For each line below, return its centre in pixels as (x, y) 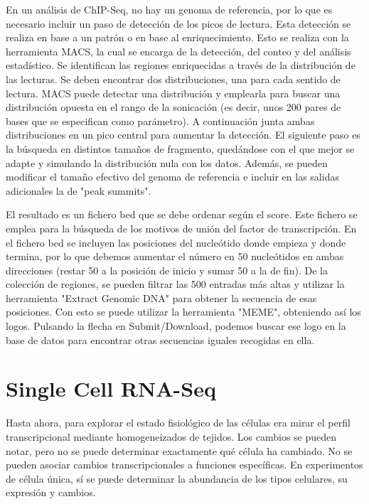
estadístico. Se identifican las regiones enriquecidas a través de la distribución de (181, 65)
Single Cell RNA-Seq (111, 388)
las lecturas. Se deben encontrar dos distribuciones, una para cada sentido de (173, 79)
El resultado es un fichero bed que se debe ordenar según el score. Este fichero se (182, 214)
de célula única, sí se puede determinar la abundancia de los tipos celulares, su (177, 478)
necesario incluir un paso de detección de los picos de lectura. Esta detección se (178, 23)
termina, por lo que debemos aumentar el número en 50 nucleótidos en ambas (175, 256)
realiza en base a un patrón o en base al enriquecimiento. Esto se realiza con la (177, 37)
